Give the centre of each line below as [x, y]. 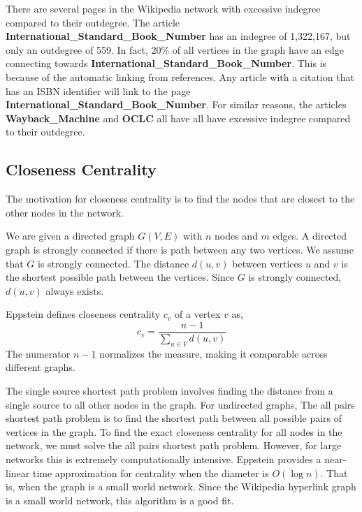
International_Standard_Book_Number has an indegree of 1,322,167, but [178, 36]
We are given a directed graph [70, 236]
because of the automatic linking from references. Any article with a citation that [180, 76]
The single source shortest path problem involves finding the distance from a [169, 390]
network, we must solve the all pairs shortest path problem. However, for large [174, 445]
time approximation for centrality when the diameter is [151, 473]
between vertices [267, 263]
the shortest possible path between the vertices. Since [120, 277]
